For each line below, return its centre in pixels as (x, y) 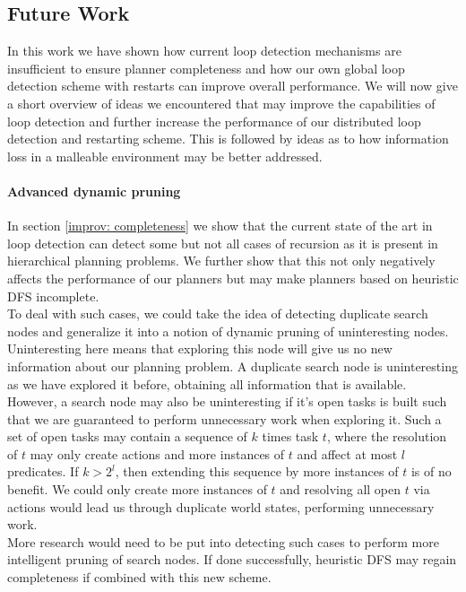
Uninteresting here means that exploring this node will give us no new (200, 348)
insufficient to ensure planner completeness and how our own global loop (206, 68)
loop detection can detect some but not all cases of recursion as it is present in (223, 243)
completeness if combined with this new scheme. (139, 577)
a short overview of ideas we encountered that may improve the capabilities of (221, 103)
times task (290, 436)
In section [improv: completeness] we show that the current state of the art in (220, 226)
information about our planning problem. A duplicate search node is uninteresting (233, 366)
